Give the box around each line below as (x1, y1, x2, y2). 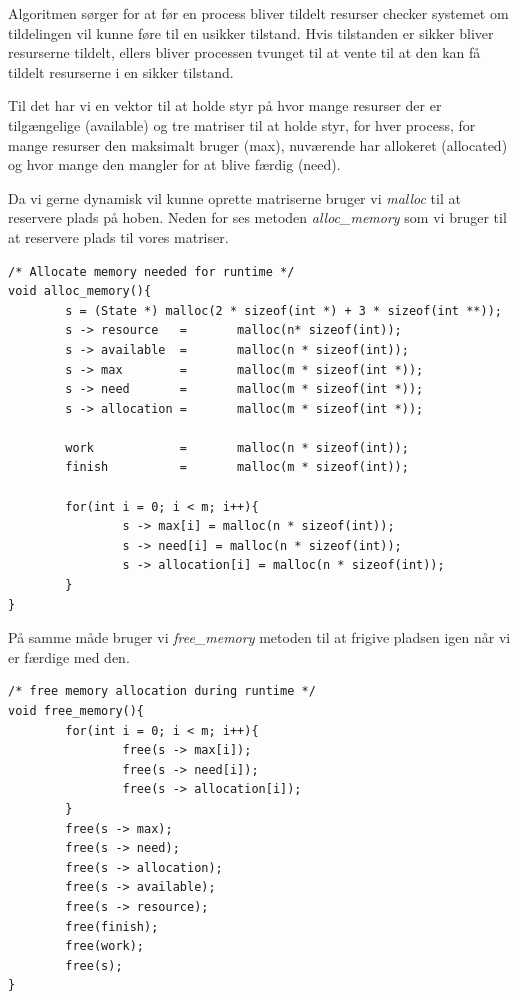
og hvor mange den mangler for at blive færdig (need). (8, 154, 341, 175)
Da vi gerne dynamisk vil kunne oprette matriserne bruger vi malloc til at (8, 187, 461, 208)
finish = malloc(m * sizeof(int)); (65, 460, 409, 475)
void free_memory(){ (8, 704, 145, 718)
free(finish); (65, 919, 159, 934)
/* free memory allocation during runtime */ (8, 684, 316, 699)
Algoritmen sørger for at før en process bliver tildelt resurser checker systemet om (8, 3, 509, 23)
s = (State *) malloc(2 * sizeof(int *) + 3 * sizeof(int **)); (65, 303, 502, 318)
